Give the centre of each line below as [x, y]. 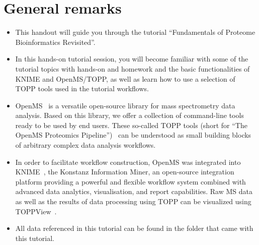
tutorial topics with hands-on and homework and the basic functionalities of [133, 68]
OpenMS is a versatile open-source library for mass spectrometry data [125, 105]
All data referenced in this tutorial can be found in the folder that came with [134, 228]
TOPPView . [36, 211]
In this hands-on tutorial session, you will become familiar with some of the [132, 59]
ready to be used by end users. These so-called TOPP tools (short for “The [131, 125]
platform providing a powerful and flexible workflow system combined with [131, 181]
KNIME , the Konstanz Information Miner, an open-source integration [125, 172]
